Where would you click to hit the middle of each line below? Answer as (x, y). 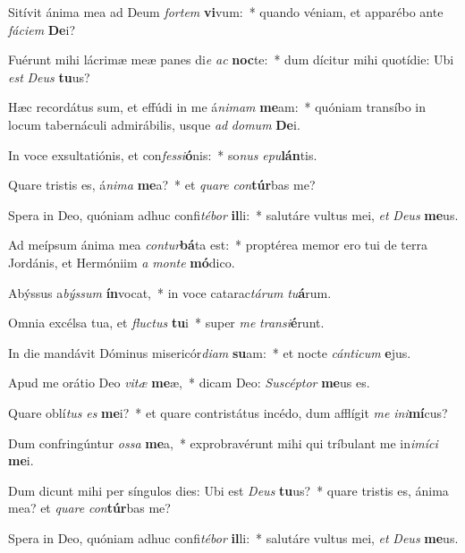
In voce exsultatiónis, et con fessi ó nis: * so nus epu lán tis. (163, 154)
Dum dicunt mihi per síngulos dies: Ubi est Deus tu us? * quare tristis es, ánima (228, 490)
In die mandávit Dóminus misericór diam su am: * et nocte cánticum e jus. (210, 352)
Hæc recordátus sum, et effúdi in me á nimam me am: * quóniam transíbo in (217, 107)
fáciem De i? (42, 29)
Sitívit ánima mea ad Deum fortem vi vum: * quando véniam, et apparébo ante (226, 12)
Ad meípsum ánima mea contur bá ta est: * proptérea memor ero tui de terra (218, 245)
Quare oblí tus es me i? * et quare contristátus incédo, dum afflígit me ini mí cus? (228, 412)
